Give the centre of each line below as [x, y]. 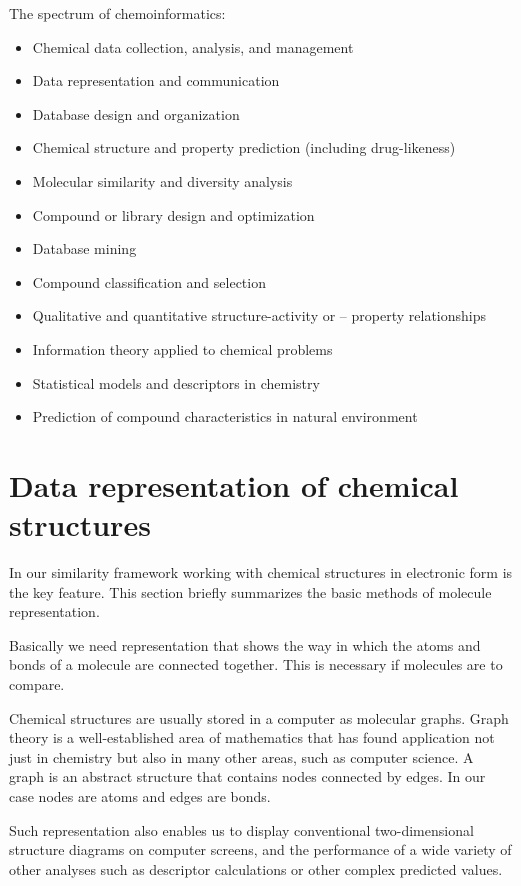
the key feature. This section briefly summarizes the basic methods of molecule [250, 591]
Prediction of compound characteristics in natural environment [225, 416]
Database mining [84, 248]
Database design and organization [136, 113]
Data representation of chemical [234, 484]
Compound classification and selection [149, 281]
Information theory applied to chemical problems [182, 348]
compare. [37, 684]
